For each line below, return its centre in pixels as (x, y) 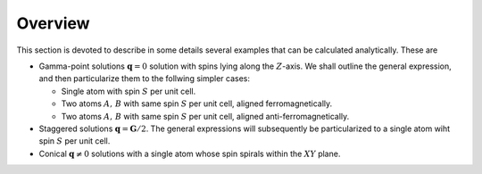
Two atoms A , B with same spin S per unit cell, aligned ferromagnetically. (197, 104)
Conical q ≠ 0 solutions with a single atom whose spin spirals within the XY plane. (190, 153)
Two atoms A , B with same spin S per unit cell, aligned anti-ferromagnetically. (205, 116)
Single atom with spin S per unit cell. (129, 91)
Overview (53, 23)
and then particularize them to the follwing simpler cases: (144, 79)
